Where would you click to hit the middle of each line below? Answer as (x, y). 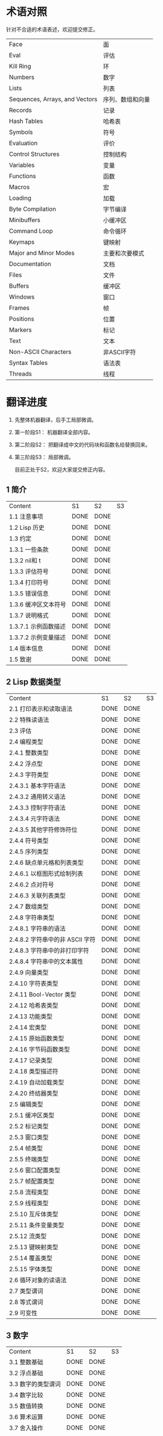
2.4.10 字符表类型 (34, 983)
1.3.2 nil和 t (25, 560)
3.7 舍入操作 (26, 1428)
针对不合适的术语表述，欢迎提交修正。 (52, 29)
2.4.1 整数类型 (29, 752)
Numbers (22, 77)
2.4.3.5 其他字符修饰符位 (43, 830)
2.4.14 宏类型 (28, 1027)
